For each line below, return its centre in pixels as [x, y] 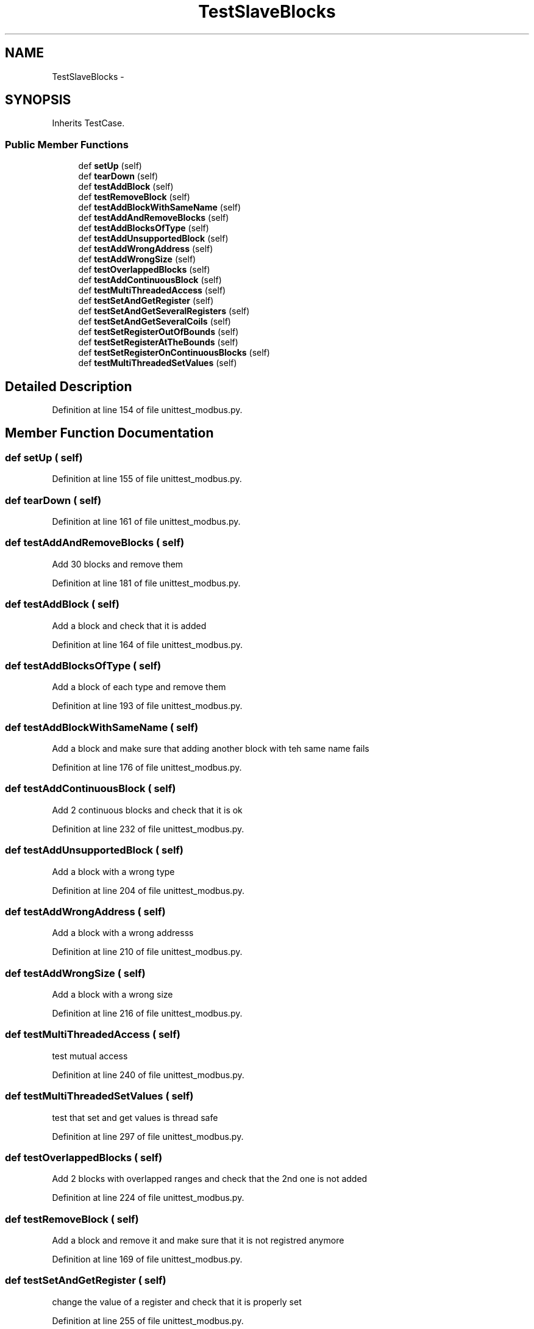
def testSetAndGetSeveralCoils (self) [155, 322]
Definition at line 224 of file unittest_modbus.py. [148, 1198]
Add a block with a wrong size [112, 994]
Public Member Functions [67, 144]
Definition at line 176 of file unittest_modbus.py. [147, 767]
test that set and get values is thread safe [135, 1117]
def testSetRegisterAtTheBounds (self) [158, 342]
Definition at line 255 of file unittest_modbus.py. [148, 1320]
